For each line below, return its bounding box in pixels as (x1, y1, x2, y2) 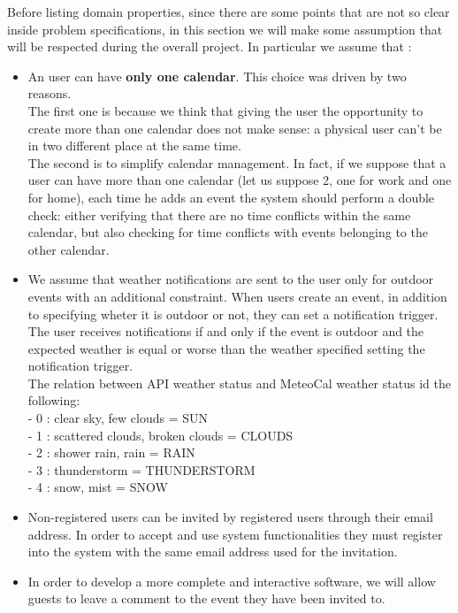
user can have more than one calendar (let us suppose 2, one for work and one (27, 171, 452, 189)
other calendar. (27, 240, 110, 258)
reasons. (27, 84, 72, 103)
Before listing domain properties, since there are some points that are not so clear (7, 3, 450, 20)
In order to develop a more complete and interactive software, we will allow (27, 571, 436, 590)
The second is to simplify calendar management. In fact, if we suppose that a (27, 153, 447, 172)
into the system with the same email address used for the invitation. (27, 542, 398, 561)
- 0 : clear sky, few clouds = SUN (27, 409, 208, 427)
